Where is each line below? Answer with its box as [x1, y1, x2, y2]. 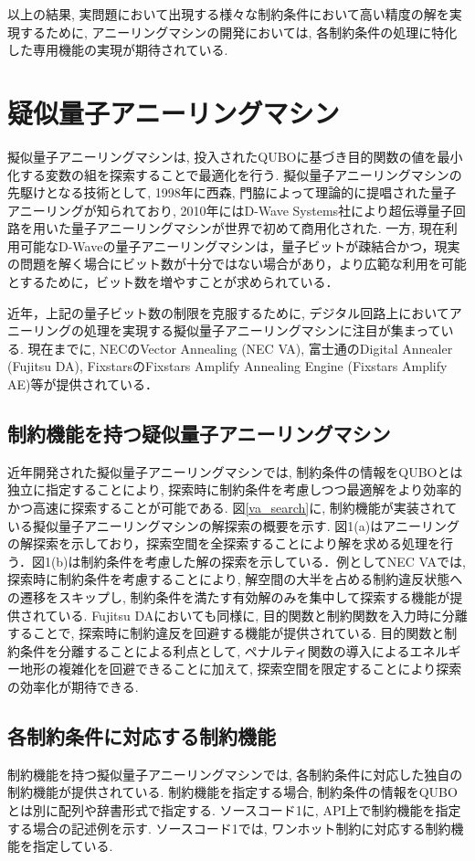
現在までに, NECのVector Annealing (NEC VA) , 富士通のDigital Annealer [27, 338, 453, 357]
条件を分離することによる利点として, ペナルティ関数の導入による [19, 641, 410, 660]
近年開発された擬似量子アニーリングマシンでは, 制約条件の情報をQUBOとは [7, 462, 463, 481]
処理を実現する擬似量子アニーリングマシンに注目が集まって [83, 321, 441, 340]
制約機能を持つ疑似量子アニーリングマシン [7, 420, 391, 448]
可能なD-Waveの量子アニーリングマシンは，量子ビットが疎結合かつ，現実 [19, 236, 460, 255]
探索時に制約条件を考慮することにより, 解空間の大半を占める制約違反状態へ [7, 569, 463, 589]
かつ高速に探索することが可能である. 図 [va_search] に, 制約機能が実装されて [7, 498, 458, 517]
